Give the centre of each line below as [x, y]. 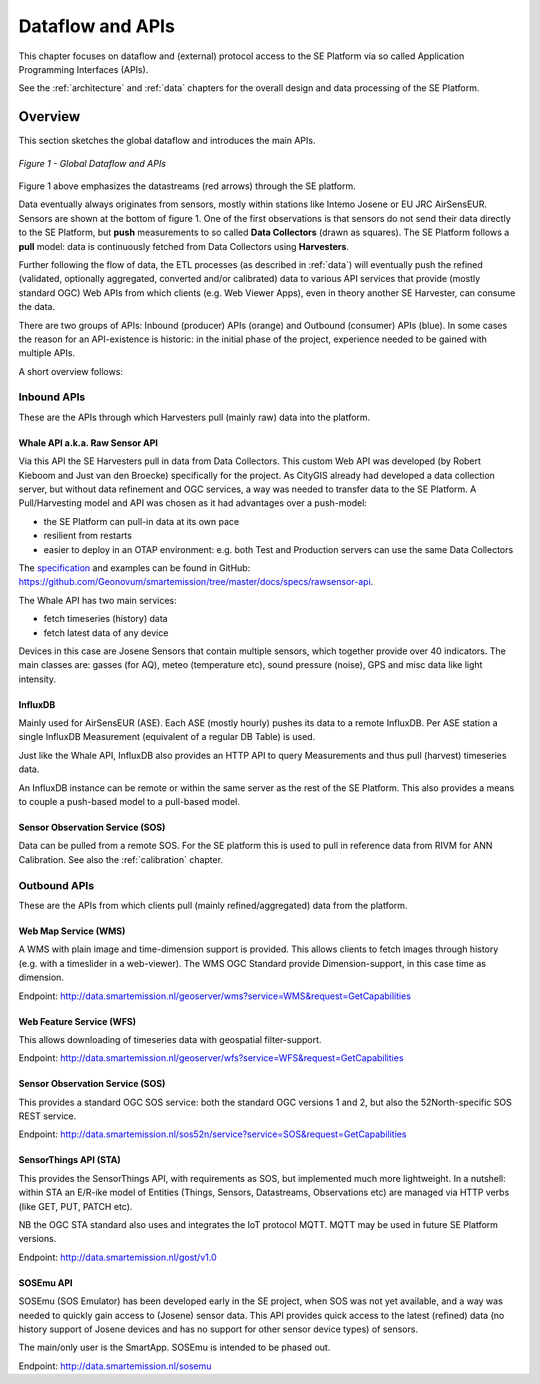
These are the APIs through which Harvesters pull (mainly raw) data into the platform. [194, 417]
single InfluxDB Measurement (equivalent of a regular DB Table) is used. [167, 737]
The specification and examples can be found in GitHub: [134, 567]
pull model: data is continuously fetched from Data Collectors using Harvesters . [184, 246]
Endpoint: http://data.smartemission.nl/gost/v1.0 [117, 1257]
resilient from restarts [87, 536]
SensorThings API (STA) [70, 1160]
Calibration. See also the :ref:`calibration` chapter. [121, 859]
